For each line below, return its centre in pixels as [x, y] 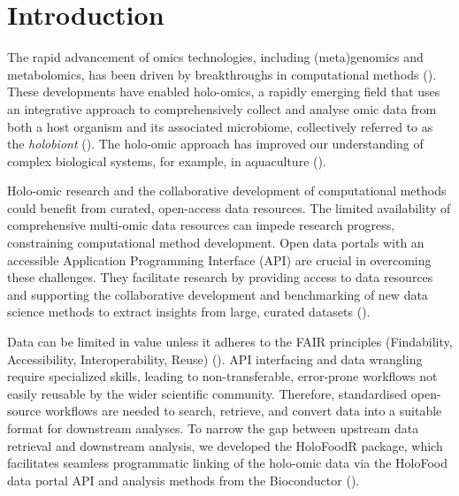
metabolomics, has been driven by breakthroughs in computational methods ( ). [222, 74]
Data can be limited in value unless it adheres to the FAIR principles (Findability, [230, 342]
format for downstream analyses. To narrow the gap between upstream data [213, 428]
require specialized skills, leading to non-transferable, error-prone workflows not [222, 376]
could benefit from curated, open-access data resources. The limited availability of [229, 207]
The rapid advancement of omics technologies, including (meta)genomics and [215, 57]
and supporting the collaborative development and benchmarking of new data [218, 294]
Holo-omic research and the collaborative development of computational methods [227, 191]
